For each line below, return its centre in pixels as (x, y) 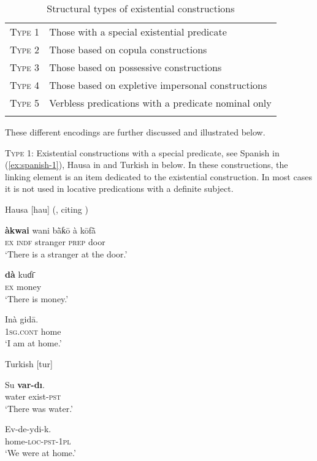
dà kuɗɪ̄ (20, 274)
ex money (23, 286)
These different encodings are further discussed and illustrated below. (135, 132)
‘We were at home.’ (40, 453)
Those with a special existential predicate (138, 32)
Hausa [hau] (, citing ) (47, 209)
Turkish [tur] (29, 363)
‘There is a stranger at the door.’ (66, 253)
